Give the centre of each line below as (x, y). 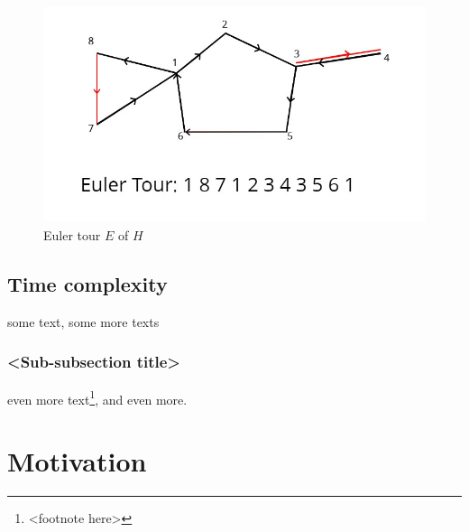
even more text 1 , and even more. (97, 397)
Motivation (77, 460)
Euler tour (72, 234)
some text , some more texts (83, 321)
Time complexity (87, 283)
